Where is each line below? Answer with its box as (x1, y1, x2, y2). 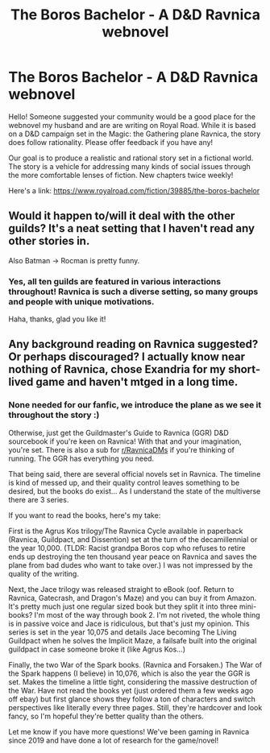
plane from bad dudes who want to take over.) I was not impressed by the (8, 560, 253, 569)
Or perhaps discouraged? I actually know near (8, 350, 246, 364)
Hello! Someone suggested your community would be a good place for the (8, 111, 256, 122)
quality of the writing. (8, 569, 79, 578)
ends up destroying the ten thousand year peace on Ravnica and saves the (8, 552, 257, 561)
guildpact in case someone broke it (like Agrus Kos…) (8, 644, 186, 654)
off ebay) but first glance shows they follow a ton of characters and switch (8, 694, 255, 704)
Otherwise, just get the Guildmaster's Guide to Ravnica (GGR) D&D (8, 428, 230, 437)
